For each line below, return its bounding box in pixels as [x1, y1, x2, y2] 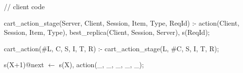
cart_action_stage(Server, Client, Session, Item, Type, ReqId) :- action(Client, [4, 17, 240, 28]
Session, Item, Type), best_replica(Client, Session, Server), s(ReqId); [4, 27, 210, 37]
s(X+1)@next [4, 59, 44, 70]
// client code [4, 1, 45, 11]
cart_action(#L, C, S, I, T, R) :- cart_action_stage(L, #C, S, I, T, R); [4, 43, 219, 53]
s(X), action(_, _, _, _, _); [59, 59, 144, 70]
